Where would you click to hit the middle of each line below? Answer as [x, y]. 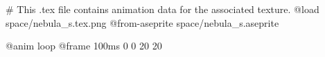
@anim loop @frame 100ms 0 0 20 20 [84, 46]
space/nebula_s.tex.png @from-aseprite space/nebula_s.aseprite [142, 22]
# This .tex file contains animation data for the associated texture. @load [162, 9]
